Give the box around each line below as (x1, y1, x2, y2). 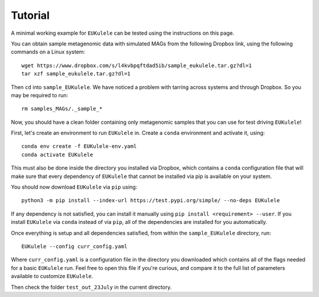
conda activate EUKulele (21, 151, 93, 158)
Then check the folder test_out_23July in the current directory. (11, 283, 172, 291)
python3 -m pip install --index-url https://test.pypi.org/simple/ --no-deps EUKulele (21, 197, 280, 204)
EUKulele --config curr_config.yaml (21, 243, 128, 250)
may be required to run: (11, 91, 69, 98)
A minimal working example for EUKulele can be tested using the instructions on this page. (11, 29, 235, 37)
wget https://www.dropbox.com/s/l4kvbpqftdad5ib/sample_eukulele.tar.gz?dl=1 (21, 62, 252, 69)
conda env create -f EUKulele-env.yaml (21, 143, 137, 150)
